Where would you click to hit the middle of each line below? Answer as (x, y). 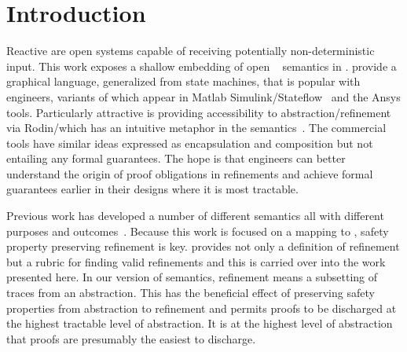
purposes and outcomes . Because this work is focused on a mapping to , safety (198, 231)
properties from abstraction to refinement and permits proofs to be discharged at (202, 308)
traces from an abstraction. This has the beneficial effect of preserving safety (191, 293)
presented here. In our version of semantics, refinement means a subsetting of (192, 277)
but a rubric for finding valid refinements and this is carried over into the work (196, 261)
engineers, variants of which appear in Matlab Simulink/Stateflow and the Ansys (203, 96)
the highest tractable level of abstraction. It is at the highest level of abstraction (200, 323)
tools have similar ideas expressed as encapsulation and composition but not (190, 143)
